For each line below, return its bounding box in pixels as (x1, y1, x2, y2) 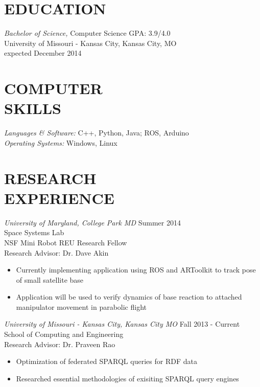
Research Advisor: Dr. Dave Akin (4, 247, 109, 258)
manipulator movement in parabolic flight (16, 301, 147, 312)
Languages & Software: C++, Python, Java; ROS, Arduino (4, 127, 189, 138)
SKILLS (4, 98, 61, 119)
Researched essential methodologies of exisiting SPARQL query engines (16, 373, 239, 383)
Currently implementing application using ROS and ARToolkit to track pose (16, 264, 256, 275)
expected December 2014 (4, 48, 82, 58)
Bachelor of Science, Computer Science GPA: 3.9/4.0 (4, 28, 171, 38)
